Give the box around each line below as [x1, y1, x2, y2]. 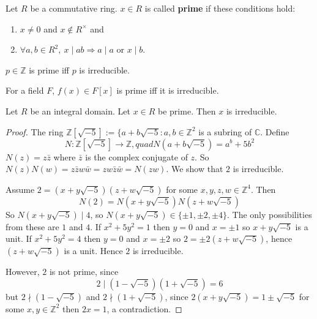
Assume [6, 182, 35, 195]
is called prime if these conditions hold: [144, 2, 296, 14]
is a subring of [198, 125, 252, 138]
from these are [6, 220, 59, 233]
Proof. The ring [6, 125, 64, 138]
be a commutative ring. [30, 2, 117, 14]
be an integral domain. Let [30, 104, 130, 117]
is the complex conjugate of [85, 150, 188, 163]
